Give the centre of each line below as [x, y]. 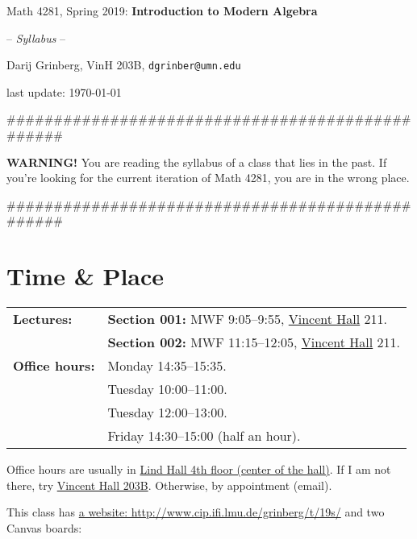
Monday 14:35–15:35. [167, 366]
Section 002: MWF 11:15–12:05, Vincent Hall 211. [254, 342]
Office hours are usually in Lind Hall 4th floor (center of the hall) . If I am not [199, 469]
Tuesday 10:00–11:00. [167, 389]
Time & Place [85, 276]
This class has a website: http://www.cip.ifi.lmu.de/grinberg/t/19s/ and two [196, 512]
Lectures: [43, 319]
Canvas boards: [44, 527]
